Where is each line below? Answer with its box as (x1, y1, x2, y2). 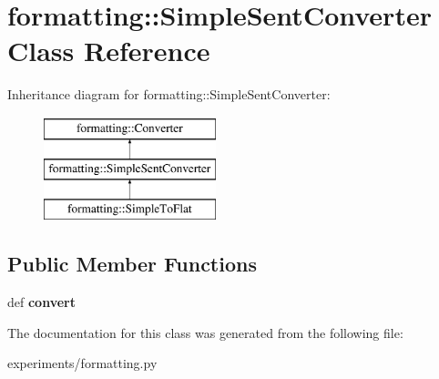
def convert (7, 292, 76, 312)
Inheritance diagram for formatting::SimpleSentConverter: (7, 85, 331, 104)
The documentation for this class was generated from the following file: (7, 323, 403, 342)
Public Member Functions (7, 250, 257, 278)
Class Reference (7, 32, 210, 69)
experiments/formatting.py (7, 353, 158, 373)
